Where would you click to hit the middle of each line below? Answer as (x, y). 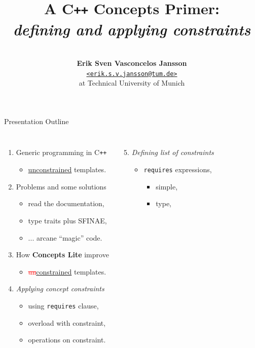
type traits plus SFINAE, (67, 220)
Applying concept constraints (60, 288)
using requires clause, (63, 305)
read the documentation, (66, 203)
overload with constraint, (67, 322)
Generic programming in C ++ (61, 152)
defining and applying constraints (132, 29)
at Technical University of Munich (132, 83)
